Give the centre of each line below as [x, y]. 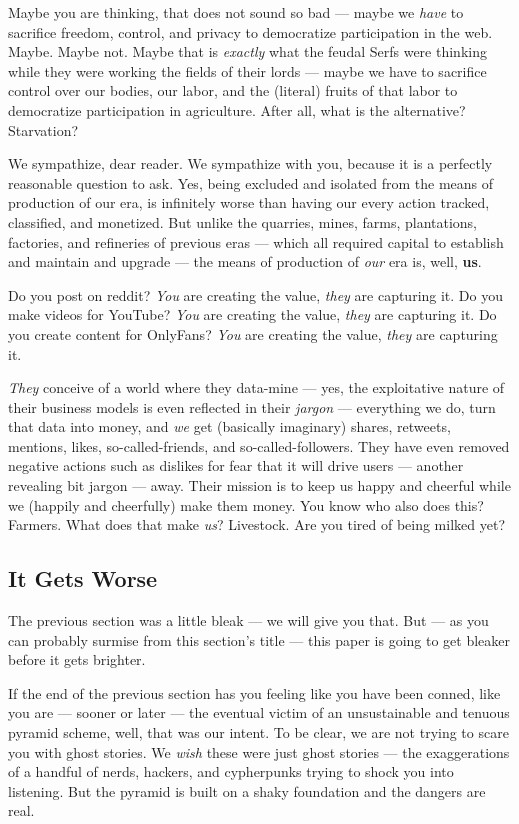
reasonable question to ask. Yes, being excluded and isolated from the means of [251, 182]
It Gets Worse [83, 578]
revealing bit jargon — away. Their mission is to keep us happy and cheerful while [259, 485]
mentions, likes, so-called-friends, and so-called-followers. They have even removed [259, 445]
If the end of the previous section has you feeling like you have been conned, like [254, 692]
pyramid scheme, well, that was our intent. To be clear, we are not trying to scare [258, 732]
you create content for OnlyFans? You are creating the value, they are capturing [253, 333]
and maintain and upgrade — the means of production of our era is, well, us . [245, 261]
